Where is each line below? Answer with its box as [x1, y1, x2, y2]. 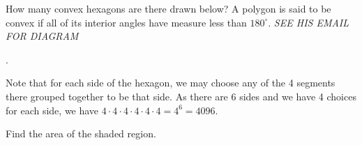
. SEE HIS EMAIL [268, 15, 349, 29]
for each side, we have [6, 102, 99, 117]
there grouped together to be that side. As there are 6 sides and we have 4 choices [6, 89, 356, 103]
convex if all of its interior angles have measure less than [6, 15, 247, 29]
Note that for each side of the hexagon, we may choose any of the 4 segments [6, 75, 335, 90]
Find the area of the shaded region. [6, 126, 156, 141]
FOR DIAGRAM [6, 29, 79, 43]
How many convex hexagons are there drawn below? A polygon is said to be [6, 1, 331, 15]
